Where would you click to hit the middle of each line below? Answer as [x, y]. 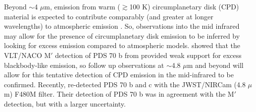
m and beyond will [215, 65]
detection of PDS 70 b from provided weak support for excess [148, 55]
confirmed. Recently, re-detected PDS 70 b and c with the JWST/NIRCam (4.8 [125, 84]
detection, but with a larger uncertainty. [65, 103]
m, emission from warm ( [82, 6]
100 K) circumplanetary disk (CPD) [184, 6]
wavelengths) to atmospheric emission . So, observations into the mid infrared [122, 26]
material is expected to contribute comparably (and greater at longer [109, 16]
